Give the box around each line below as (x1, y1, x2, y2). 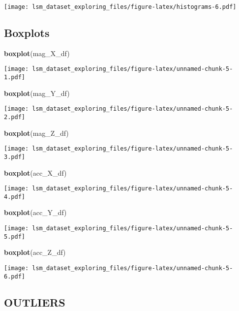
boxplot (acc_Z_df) (4, 247, 66, 257)
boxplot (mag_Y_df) (4, 88, 70, 98)
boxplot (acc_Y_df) (4, 207, 67, 218)
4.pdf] (4, 193, 25, 200)
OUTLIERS (4, 294, 65, 310)
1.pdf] (4, 74, 25, 81)
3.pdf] (4, 153, 25, 160)
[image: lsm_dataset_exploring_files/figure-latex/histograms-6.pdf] (4, 3, 237, 10)
